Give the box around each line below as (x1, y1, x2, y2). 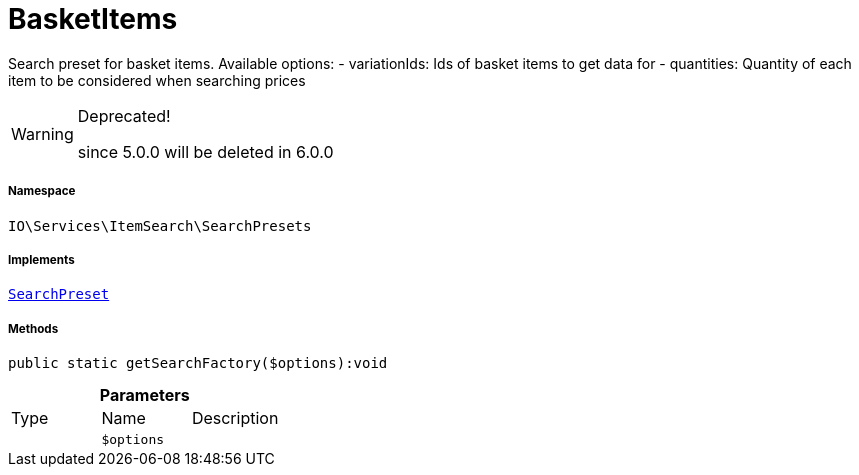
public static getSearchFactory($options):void (8, 355, 388, 372)
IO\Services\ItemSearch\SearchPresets (8, 217, 312, 234)
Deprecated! (77, 105, 171, 126)
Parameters (99, 385, 190, 406)
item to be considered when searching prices (8, 71, 306, 89)
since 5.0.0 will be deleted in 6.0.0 (77, 141, 334, 162)
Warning (11, 123, 74, 144)
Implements (8, 252, 75, 267)
